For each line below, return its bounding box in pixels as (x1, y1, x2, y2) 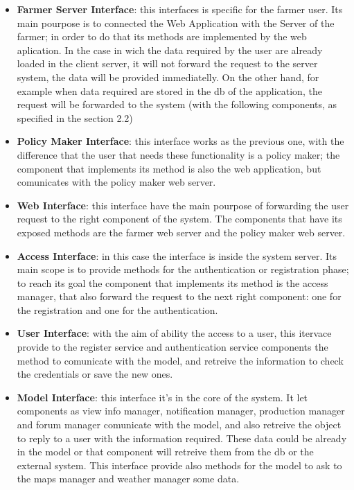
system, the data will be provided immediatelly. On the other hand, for (17, 69, 319, 84)
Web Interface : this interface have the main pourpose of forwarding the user (17, 198, 349, 212)
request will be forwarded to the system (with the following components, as (17, 97, 337, 112)
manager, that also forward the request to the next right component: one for (17, 289, 342, 304)
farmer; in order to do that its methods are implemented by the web (17, 29, 307, 44)
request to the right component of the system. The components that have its (17, 211, 342, 226)
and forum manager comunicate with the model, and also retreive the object (17, 417, 342, 432)
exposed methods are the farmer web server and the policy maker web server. (17, 225, 346, 239)
